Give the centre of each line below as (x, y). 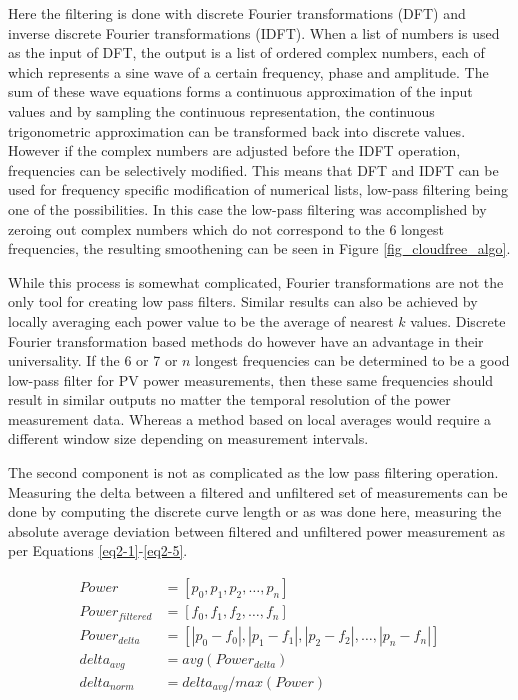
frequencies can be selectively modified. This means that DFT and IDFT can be (253, 169)
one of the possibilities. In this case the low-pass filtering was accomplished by (247, 208)
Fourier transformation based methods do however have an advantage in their (246, 340)
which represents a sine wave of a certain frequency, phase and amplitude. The (248, 71)
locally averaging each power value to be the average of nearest (201, 320)
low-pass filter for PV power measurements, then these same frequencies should (251, 379)
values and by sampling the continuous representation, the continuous (221, 110)
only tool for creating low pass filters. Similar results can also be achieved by (243, 301)
